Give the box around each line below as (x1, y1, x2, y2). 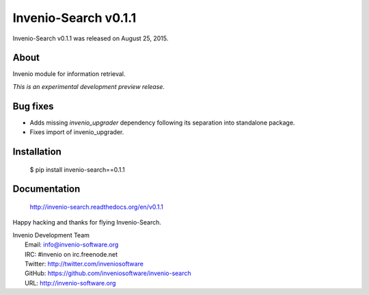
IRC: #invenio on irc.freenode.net (25, 250, 118, 258)
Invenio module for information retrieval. (12, 70, 126, 78)
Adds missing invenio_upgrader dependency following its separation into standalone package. (29, 118, 295, 127)
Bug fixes (12, 100, 54, 112)
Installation (12, 146, 61, 157)
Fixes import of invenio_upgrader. (29, 128, 124, 136)
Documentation (12, 183, 81, 195)
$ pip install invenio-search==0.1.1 (29, 165, 126, 174)
